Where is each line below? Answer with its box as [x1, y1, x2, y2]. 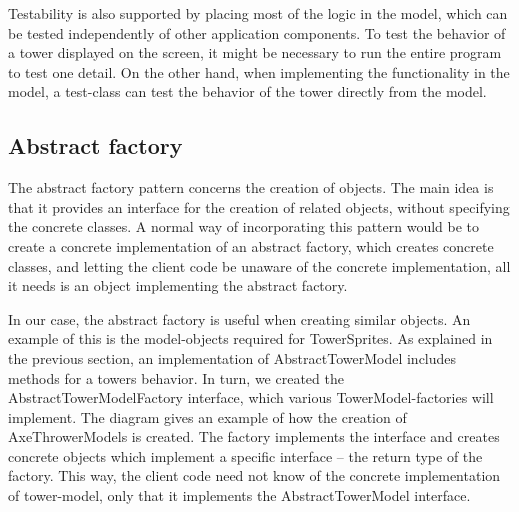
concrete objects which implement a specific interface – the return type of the [8, 445, 483, 466]
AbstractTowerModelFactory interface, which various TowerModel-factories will [8, 387, 494, 408]
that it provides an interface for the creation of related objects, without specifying [8, 196, 510, 217]
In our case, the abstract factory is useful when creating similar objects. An [8, 308, 471, 329]
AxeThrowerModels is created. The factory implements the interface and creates [8, 426, 500, 447]
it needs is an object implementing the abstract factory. [8, 275, 348, 296]
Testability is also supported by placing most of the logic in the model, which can [8, 3, 508, 23]
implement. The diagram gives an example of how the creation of [8, 406, 407, 427]
